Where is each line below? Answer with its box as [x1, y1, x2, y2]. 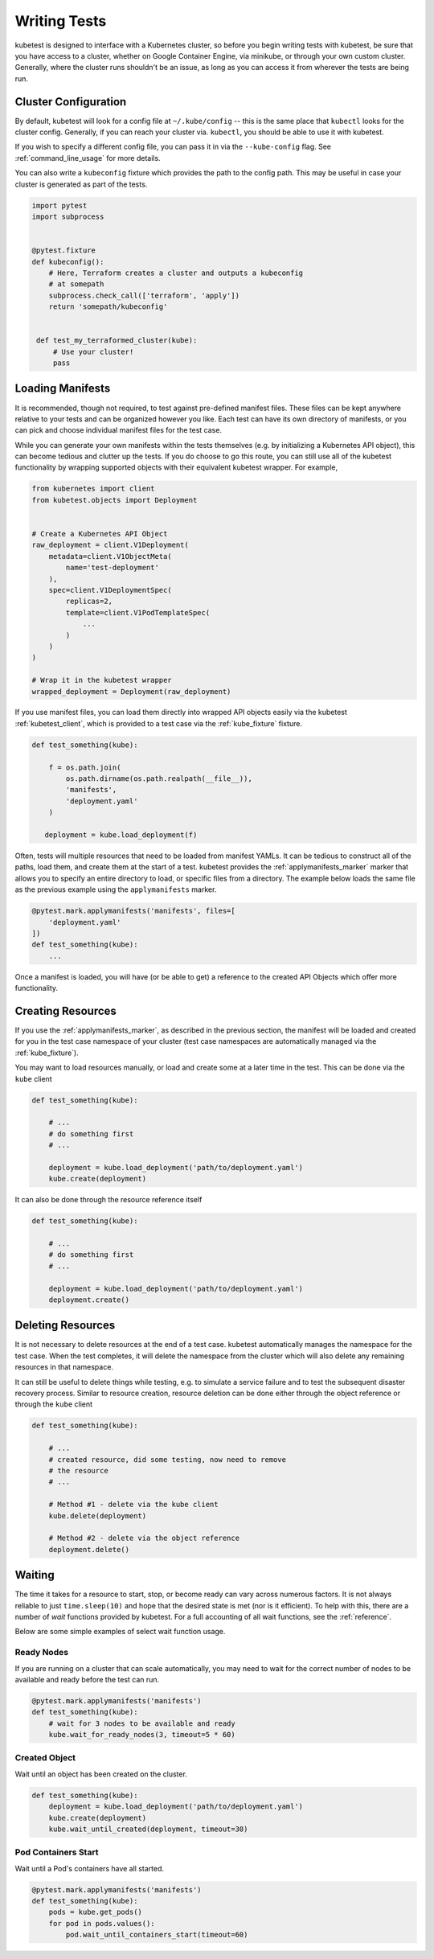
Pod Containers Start [14, 1846, 99, 1858]
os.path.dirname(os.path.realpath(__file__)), [65, 774, 252, 783]
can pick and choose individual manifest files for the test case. [14, 425, 223, 435]
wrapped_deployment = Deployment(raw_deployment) [31, 687, 231, 696]
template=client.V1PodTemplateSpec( [65, 608, 211, 617]
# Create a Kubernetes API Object [31, 529, 168, 539]
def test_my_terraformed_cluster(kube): [36, 336, 198, 345]
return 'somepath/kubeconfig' [48, 302, 168, 311]
